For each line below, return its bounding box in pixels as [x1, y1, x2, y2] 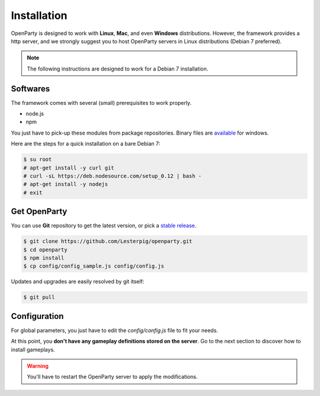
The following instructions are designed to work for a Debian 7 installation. [27, 65, 209, 72]
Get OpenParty [11, 206, 68, 216]
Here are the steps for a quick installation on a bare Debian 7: [11, 140, 161, 148]
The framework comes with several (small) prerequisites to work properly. [11, 99, 192, 106]
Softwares [11, 84, 50, 94]
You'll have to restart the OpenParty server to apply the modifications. [27, 373, 198, 381]
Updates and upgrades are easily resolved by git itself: [11, 278, 145, 285]
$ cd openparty [23, 246, 68, 253]
